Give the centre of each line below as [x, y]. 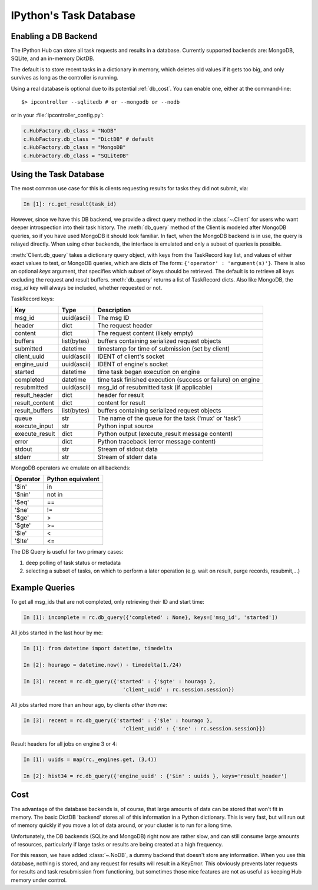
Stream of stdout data [128, 449]
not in [55, 495]
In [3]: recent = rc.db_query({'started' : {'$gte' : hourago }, [120, 681]
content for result [121, 402]
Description [114, 310]
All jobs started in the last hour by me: [57, 633]
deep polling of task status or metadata [73, 563]
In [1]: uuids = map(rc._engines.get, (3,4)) [90, 760]
